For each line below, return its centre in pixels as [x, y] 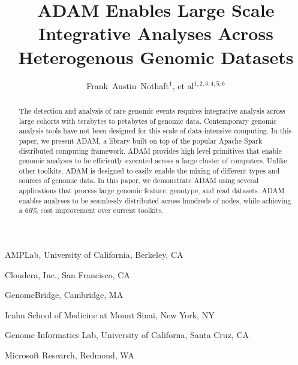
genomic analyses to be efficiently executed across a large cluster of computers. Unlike [153, 161]
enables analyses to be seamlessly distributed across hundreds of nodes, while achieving [155, 200]
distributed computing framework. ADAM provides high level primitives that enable [150, 150]
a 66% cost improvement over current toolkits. [91, 210]
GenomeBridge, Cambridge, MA [64, 295]
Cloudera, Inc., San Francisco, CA [67, 274]
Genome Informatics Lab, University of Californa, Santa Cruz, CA [127, 335]
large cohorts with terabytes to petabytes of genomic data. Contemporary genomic [148, 121]
